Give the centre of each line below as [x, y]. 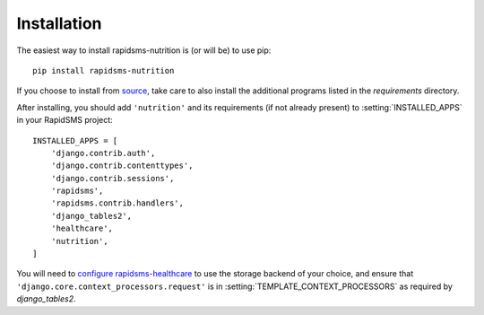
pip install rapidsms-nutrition [104, 70]
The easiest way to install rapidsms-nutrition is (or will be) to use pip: [144, 50]
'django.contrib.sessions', [112, 178]
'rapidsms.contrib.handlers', [117, 203]
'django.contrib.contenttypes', [122, 166]
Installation [59, 23]
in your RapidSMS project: [65, 120]
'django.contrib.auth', [103, 153]
